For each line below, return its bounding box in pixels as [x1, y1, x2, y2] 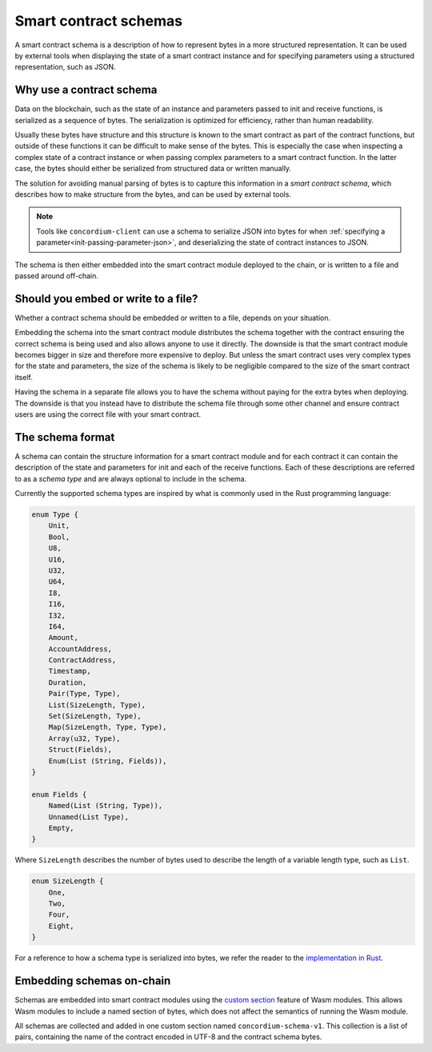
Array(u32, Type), [48, 734, 121, 743]
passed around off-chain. [14, 270, 99, 280]
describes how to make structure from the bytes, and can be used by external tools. [14, 189, 292, 199]
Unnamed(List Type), [48, 812, 130, 822]
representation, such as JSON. [14, 62, 116, 72]
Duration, [48, 678, 87, 687]
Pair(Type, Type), [48, 689, 121, 698]
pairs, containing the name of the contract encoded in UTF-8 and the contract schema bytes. [14, 1032, 322, 1042]
